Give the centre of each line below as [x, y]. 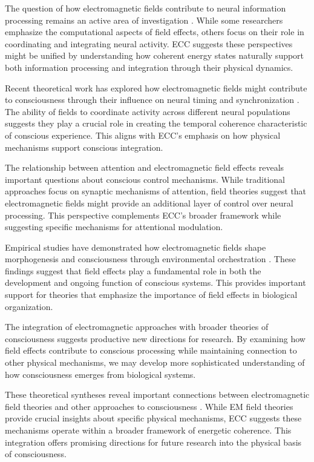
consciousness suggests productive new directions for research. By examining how [155, 338]
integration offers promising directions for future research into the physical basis [153, 442]
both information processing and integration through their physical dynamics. [149, 67]
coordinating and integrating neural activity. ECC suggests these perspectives [149, 43]
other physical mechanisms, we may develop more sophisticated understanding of [155, 362]
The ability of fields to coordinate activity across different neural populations [148, 111]
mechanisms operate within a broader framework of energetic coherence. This [148, 430]
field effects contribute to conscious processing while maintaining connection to [151, 350]
